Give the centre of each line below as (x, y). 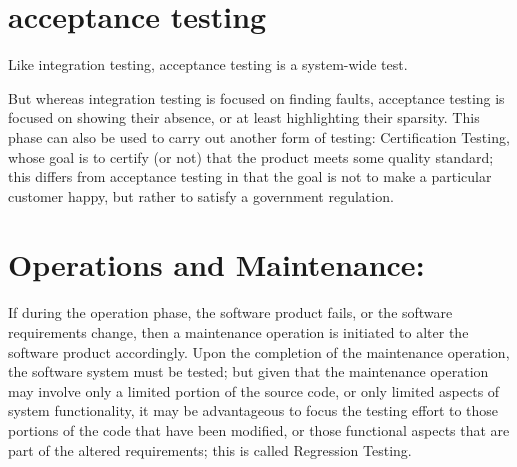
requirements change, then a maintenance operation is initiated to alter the (238, 332)
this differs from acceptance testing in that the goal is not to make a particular (250, 176)
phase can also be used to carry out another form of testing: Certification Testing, (259, 136)
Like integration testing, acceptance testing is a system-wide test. (208, 64)
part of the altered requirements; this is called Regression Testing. (210, 449)
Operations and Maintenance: (216, 264)
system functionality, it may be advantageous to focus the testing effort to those (253, 410)
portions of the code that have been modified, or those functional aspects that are (259, 429)
